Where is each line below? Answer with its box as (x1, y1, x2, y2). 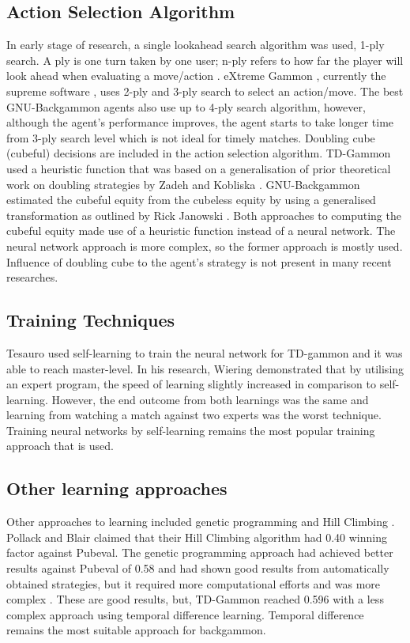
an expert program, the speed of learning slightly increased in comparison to (6, 376, 377, 392)
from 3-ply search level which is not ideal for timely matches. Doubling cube (6, 129, 375, 146)
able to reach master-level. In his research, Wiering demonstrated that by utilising (6, 360, 404, 376)
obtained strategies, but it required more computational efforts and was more (6, 575, 381, 592)
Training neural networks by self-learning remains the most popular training (6, 422, 375, 438)
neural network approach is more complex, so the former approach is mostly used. (6, 237, 403, 254)
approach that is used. (6, 437, 114, 454)
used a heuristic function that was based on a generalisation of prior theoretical (6, 160, 391, 176)
